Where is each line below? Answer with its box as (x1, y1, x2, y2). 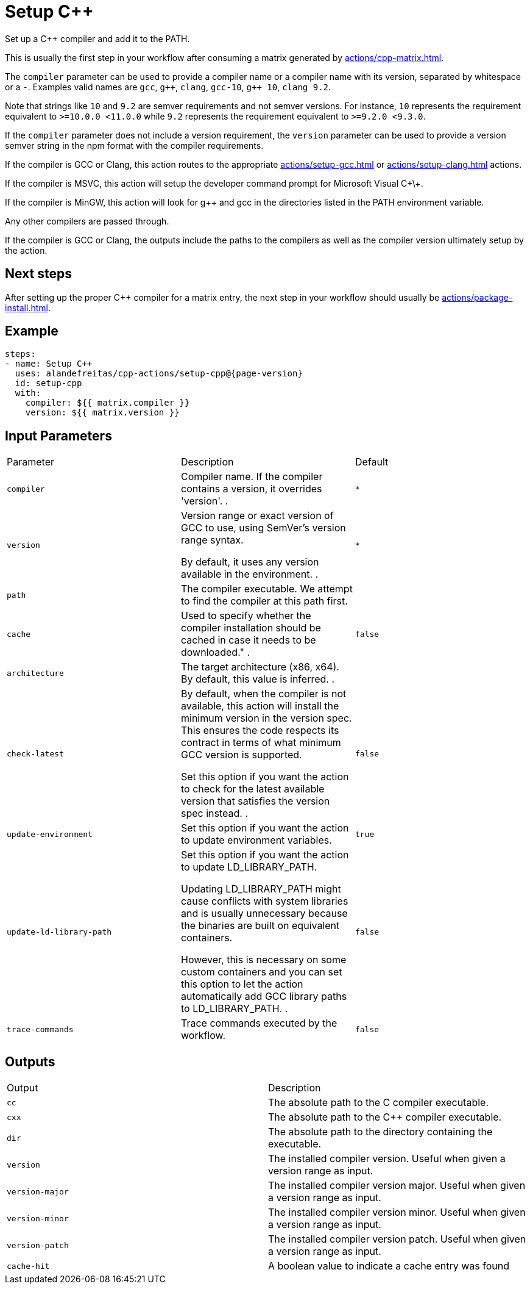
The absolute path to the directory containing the (268, 1126, 493, 1138)
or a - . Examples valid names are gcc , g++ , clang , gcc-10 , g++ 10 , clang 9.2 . (5, 81, 331, 92)
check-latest (7, 749, 64, 758)
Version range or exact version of (180, 509, 334, 522)
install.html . (5, 302, 51, 313)
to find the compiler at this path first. (180, 595, 348, 608)
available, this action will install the (180, 700, 339, 713)
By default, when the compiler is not (180, 688, 347, 700)
